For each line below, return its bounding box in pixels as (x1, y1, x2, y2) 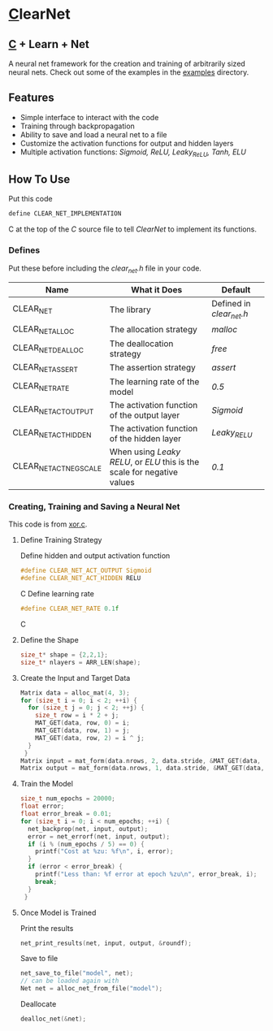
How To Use (8, 172, 71, 186)
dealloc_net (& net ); (19, 1015, 87, 1023)
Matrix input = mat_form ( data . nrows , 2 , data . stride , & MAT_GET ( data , (19, 756, 262, 765)
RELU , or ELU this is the (109, 456, 200, 467)
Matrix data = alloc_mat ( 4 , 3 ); (19, 688, 130, 697)
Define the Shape (19, 635, 79, 644)
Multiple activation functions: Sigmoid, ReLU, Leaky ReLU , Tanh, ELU (19, 147, 246, 158)
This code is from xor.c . (8, 519, 88, 529)
